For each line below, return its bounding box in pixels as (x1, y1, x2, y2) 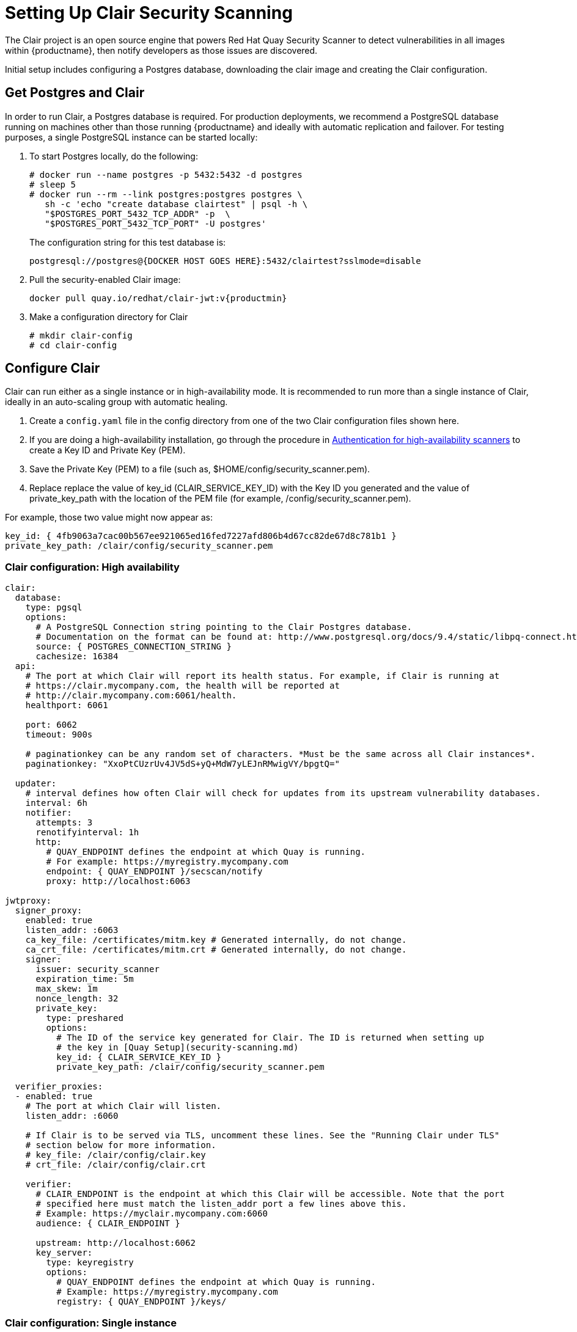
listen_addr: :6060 (25, 1111, 119, 1121)
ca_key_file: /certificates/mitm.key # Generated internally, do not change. (25, 935, 407, 945)
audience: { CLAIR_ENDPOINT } (35, 1218, 180, 1229)
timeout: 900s (25, 730, 93, 740)
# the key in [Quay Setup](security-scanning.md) (56, 1042, 299, 1053)
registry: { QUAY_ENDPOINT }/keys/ (56, 1297, 227, 1307)
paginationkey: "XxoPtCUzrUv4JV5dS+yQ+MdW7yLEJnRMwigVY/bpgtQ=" (25, 759, 340, 769)
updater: (15, 778, 57, 789)
